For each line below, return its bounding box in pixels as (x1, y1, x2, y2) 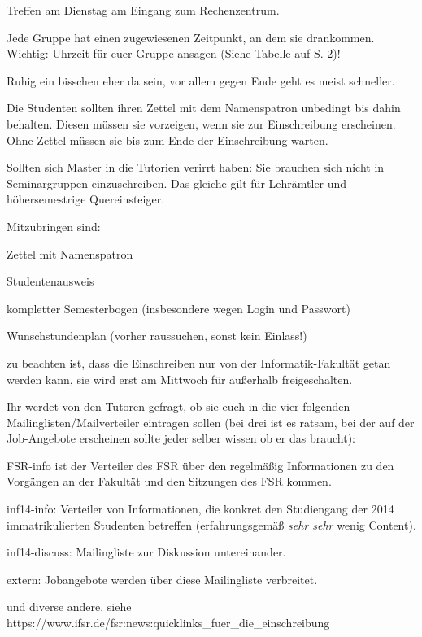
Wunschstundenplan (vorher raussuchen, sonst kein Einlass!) (7, 327, 307, 344)
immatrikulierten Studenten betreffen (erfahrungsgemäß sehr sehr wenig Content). (7, 516, 416, 533)
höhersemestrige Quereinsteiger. (7, 190, 165, 207)
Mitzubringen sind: (7, 217, 101, 234)
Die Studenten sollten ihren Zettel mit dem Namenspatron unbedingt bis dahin (7, 99, 401, 116)
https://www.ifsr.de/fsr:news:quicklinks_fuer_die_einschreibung (7, 614, 330, 631)
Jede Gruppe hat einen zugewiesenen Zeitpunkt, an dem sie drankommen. (7, 28, 375, 46)
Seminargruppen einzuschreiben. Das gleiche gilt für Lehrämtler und (7, 174, 347, 191)
